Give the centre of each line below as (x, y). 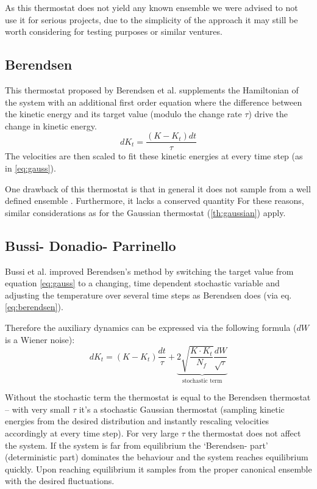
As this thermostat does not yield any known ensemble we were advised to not (151, 7)
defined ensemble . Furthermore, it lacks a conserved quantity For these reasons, (155, 201)
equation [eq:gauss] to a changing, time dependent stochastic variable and (142, 283)
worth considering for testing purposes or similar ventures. (114, 31)
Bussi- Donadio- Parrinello (91, 245)
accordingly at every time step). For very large (92, 433)
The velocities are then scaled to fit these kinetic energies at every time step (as (154, 156)
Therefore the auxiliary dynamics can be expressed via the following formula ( (151, 327)
